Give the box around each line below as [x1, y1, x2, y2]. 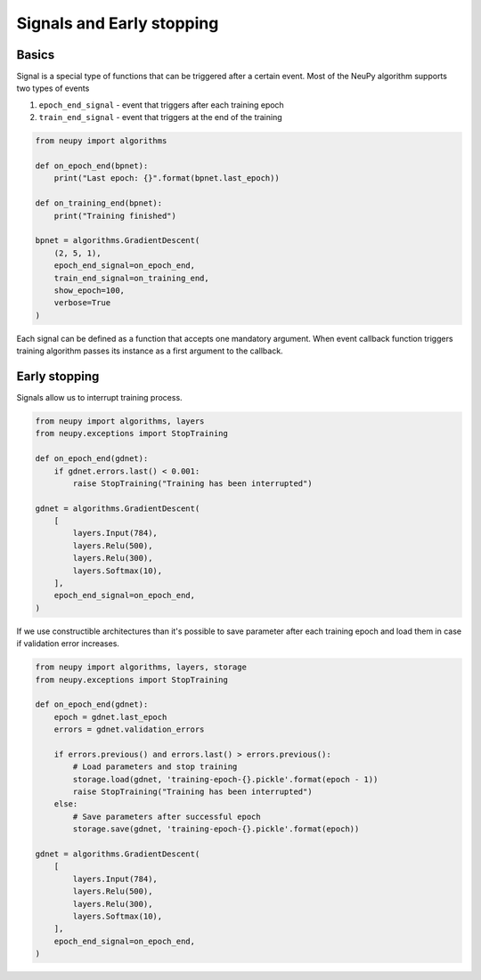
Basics [16, 47, 55, 62]
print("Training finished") [53, 210, 177, 221]
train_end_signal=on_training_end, [53, 272, 209, 283]
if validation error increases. [16, 638, 120, 649]
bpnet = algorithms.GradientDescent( [35, 236, 200, 246]
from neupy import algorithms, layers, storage [35, 662, 247, 672]
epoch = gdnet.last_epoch [53, 712, 167, 722]
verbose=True [53, 298, 111, 308]
